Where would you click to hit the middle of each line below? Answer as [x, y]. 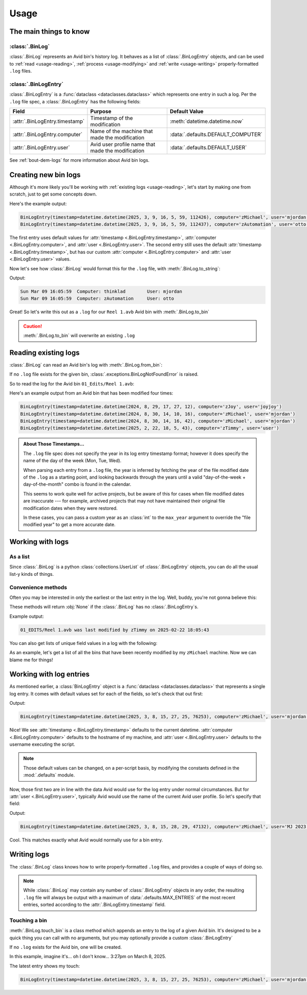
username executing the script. [42, 744]
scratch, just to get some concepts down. [53, 194]
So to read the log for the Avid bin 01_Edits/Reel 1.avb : [72, 383]
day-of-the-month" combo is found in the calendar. [77, 484]
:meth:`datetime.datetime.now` [207, 121]
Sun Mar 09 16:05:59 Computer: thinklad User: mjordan [101, 291]
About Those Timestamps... [54, 444]
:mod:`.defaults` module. [49, 775]
